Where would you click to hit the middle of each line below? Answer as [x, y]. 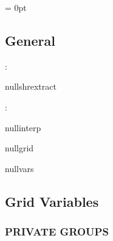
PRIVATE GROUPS [57, 232]
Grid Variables [52, 201]
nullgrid [19, 148]
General [30, 40]
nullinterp [23, 127]
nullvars [19, 168]
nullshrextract [31, 86]
